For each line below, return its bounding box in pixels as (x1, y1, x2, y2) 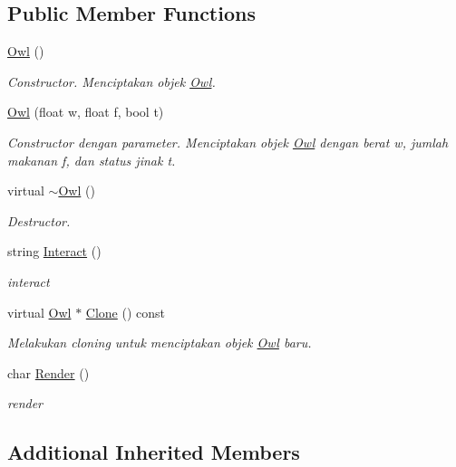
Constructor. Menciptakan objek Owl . (7, 71, 216, 91)
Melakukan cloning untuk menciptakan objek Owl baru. (7, 333, 312, 352)
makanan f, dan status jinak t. (7, 150, 176, 169)
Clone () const (85, 302, 165, 321)
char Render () (7, 363, 90, 382)
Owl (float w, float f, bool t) (7, 102, 164, 121)
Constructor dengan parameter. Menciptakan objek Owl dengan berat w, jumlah (7, 132, 449, 151)
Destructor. (7, 211, 71, 230)
